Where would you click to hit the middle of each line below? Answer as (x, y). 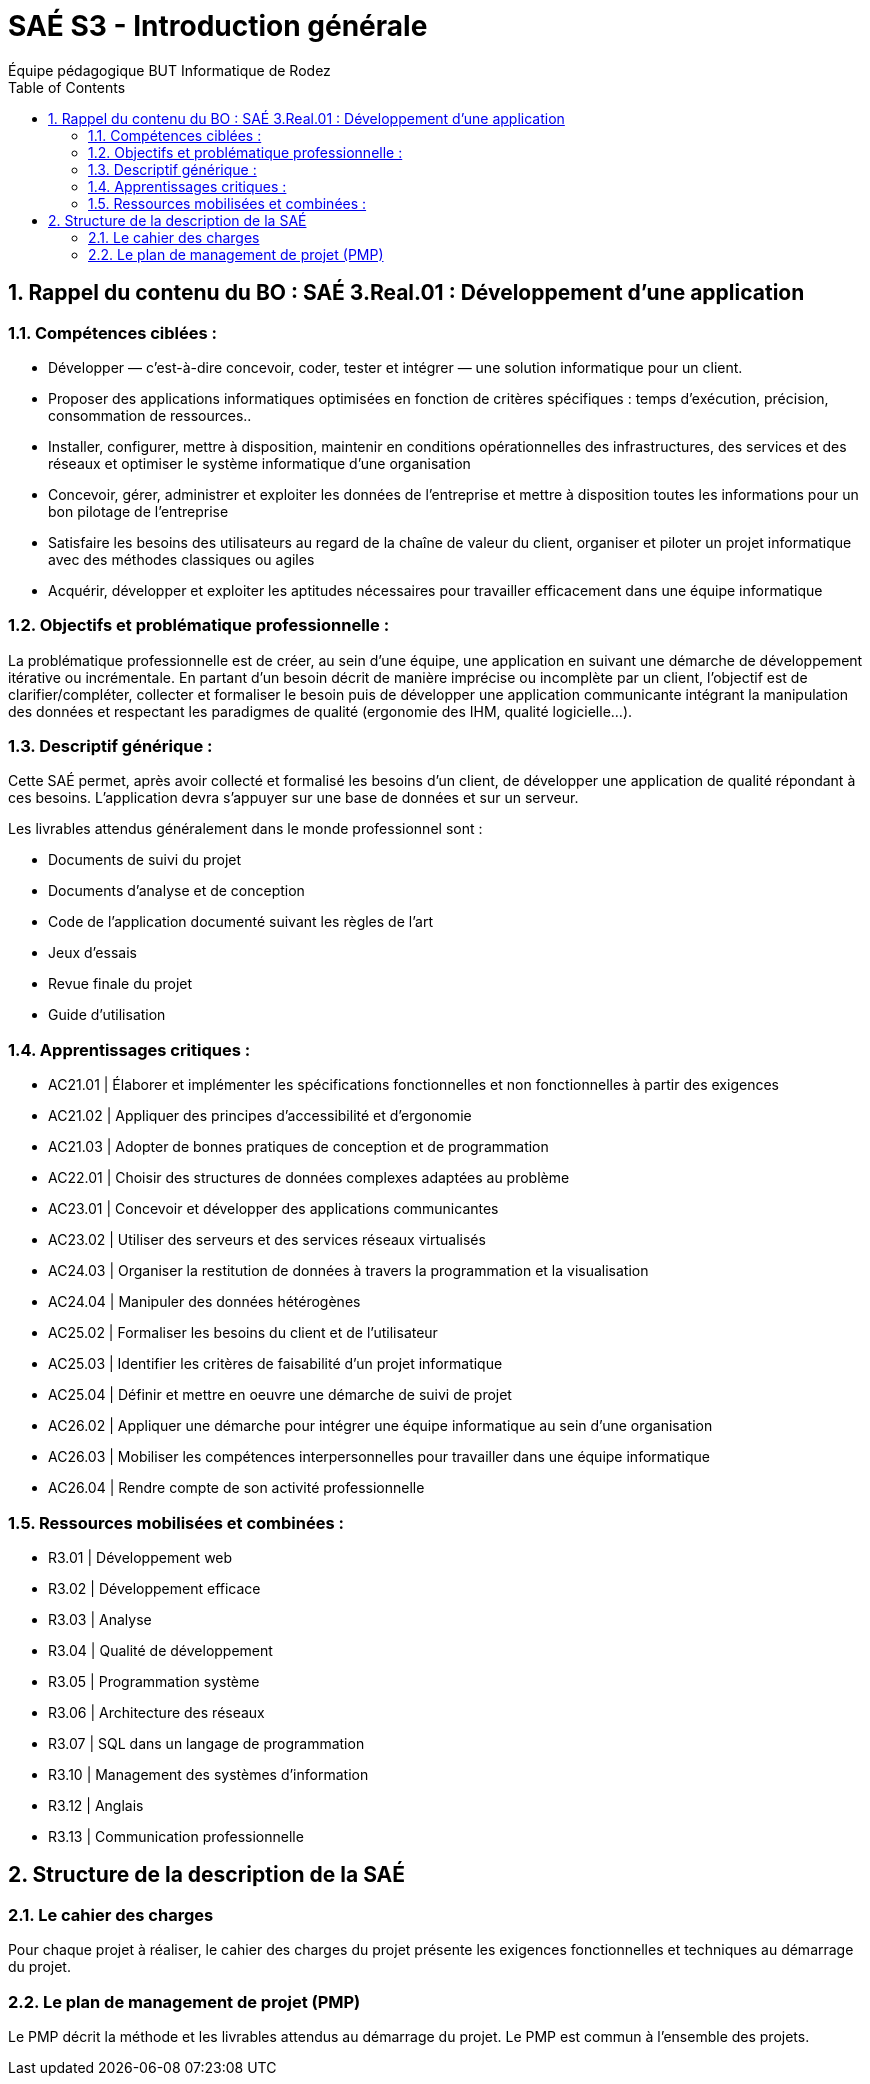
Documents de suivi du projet (145, 860)
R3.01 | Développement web (140, 1557)
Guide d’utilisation (107, 1015)
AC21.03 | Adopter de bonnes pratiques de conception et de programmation (298, 1147)
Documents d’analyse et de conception (176, 891)
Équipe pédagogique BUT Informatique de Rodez (169, 70)
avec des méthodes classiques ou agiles (181, 559)
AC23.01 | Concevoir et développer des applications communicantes (273, 1209)
